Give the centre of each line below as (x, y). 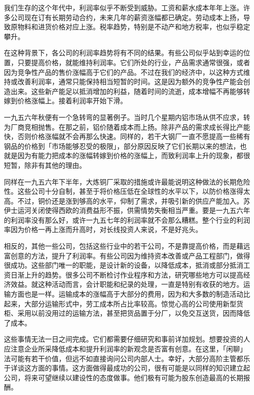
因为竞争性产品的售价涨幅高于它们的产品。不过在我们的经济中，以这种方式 (124, 72)
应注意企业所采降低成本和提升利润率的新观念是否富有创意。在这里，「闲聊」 (125, 349)
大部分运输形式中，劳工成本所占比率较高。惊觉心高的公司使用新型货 (134, 303)
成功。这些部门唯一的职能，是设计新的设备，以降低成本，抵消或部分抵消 (127, 265)
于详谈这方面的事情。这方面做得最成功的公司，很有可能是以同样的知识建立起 (127, 368)
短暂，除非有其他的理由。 (45, 165)
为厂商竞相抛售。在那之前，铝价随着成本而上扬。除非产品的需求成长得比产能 (127, 127)
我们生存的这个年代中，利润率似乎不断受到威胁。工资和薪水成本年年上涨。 (124, 7)
